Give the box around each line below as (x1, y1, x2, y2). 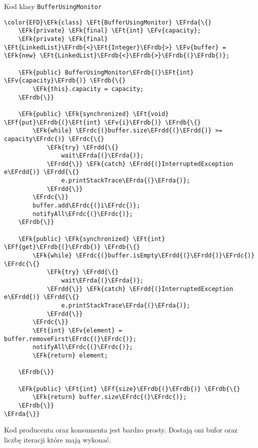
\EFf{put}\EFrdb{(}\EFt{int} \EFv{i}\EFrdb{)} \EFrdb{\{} (4, 118, 201, 126)
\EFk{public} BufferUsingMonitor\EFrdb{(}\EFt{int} (18, 68, 194, 76)
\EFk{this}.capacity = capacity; (32, 85, 144, 92)
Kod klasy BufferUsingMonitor (4, 1, 102, 11)
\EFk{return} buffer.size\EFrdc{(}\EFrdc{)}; (32, 393, 187, 401)
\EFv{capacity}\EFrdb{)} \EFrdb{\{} (4, 77, 126, 84)
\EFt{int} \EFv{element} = (32, 326, 122, 334)
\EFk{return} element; (32, 351, 108, 359)
